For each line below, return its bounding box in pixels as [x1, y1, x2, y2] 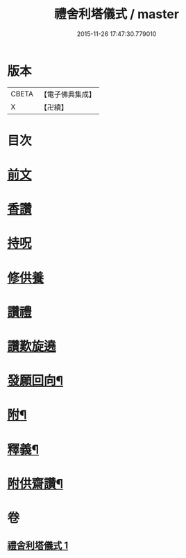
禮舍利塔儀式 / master [54, 6, 179, 22]
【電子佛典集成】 [40, 89, 96, 99]
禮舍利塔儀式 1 [7, 540, 69, 552]
